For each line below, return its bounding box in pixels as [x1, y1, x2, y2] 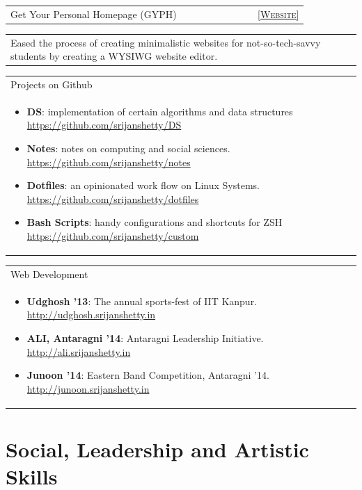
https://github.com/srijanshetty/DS [26, 117, 182, 132]
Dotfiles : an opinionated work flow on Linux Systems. [26, 178, 260, 193]
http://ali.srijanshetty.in [26, 344, 131, 359]
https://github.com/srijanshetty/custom [26, 229, 199, 243]
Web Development [10, 266, 88, 281]
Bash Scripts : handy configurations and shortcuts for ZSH [26, 215, 283, 229]
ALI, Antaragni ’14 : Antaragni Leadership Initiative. [26, 330, 264, 345]
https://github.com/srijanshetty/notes [26, 154, 191, 169]
